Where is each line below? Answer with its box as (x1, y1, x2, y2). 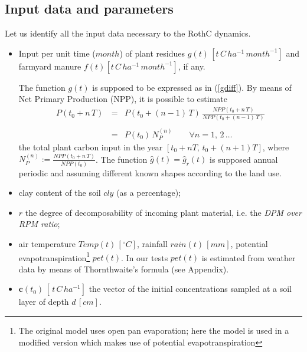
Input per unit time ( (18, 47, 96, 59)
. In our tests (121, 251, 168, 264)
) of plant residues (119, 47, 185, 59)
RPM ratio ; (18, 218, 60, 230)
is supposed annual (210, 153, 278, 165)
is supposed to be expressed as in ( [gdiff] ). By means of (92, 81, 292, 93)
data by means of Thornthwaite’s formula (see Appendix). (18, 262, 229, 275)
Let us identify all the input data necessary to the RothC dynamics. (5, 27, 251, 40)
